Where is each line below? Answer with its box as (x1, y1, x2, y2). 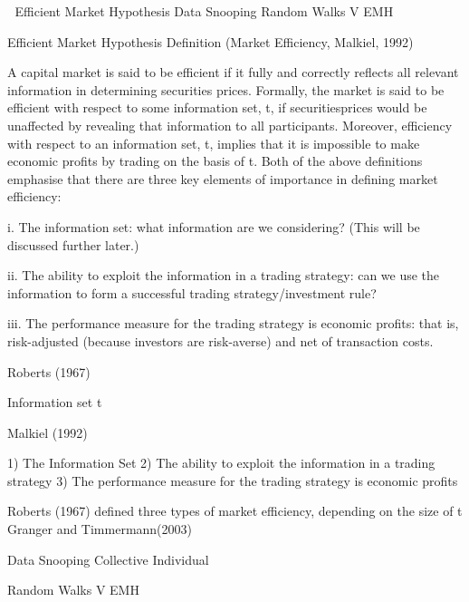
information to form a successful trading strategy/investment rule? (7, 283, 377, 302)
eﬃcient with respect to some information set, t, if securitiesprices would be (7, 98, 427, 117)
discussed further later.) (7, 235, 139, 254)
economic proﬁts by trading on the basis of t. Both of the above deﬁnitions (7, 151, 423, 170)
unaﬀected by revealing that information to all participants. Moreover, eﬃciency (7, 115, 453, 134)
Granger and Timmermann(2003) (7, 519, 193, 539)
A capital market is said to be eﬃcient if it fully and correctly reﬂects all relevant (7, 63, 459, 82)
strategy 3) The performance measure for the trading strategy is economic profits (7, 471, 458, 490)
